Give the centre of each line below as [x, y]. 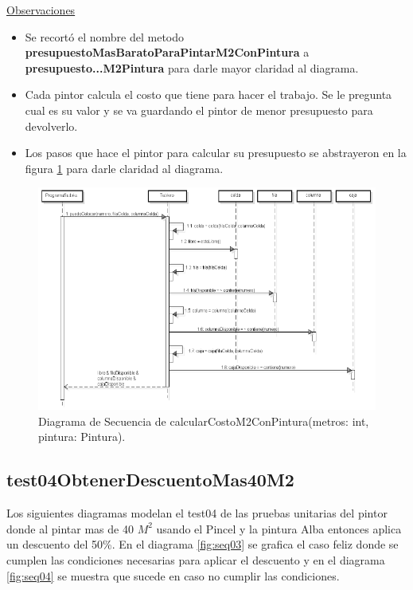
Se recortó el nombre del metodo [105, 36]
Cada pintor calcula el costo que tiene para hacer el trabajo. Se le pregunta [208, 94]
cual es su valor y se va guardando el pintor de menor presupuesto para [199, 110]
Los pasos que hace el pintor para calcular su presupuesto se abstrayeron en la [216, 153]
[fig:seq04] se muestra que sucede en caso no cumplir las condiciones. [173, 575]
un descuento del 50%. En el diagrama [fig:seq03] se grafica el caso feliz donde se [203, 544]
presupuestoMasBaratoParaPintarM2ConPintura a [167, 52]
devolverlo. [51, 126]
